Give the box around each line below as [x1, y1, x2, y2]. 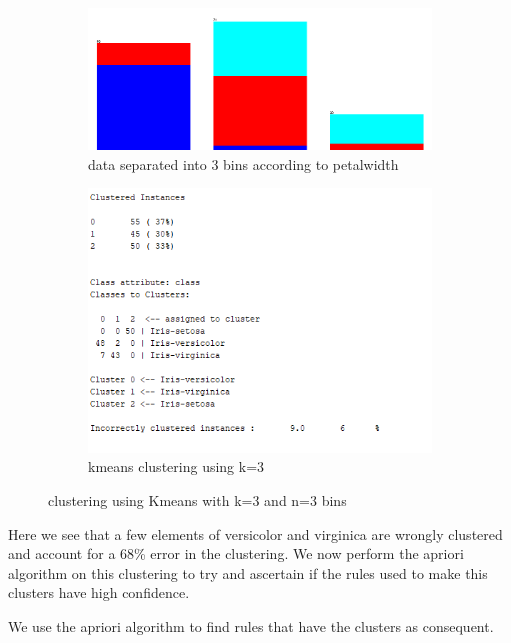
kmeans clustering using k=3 [88, 456, 265, 477]
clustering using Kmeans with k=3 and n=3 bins [48, 490, 347, 511]
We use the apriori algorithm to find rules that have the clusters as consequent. [8, 616, 494, 637]
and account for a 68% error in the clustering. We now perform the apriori [8, 543, 464, 564]
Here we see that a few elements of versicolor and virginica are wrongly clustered [8, 523, 503, 544]
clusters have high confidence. [8, 582, 190, 603]
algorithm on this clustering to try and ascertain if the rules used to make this [8, 562, 488, 583]
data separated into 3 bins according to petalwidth [88, 153, 399, 174]
